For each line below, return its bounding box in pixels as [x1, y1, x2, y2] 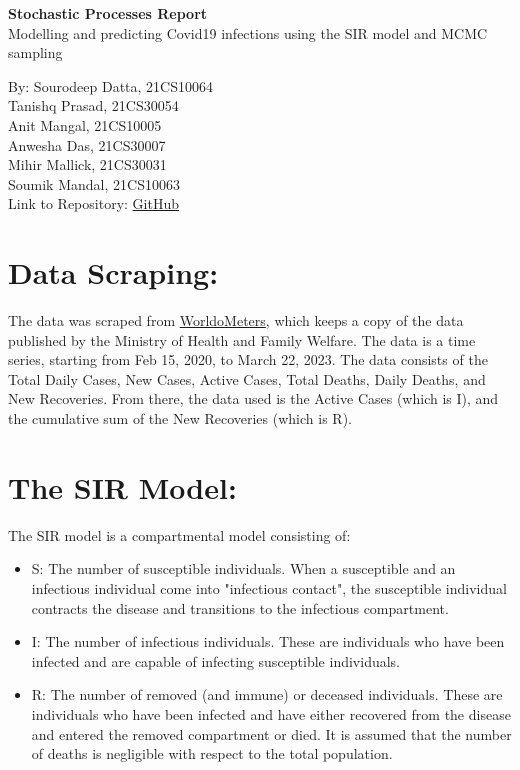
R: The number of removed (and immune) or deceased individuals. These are [31, 684, 503, 705]
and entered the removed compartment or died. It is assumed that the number [31, 723, 512, 744]
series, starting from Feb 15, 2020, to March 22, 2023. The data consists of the [8, 349, 488, 370]
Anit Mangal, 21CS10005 [8, 114, 162, 135]
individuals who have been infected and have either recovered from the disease [31, 703, 511, 724]
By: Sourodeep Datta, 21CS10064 [8, 75, 214, 96]
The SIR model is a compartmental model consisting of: [8, 524, 351, 545]
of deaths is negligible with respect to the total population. [31, 743, 393, 764]
